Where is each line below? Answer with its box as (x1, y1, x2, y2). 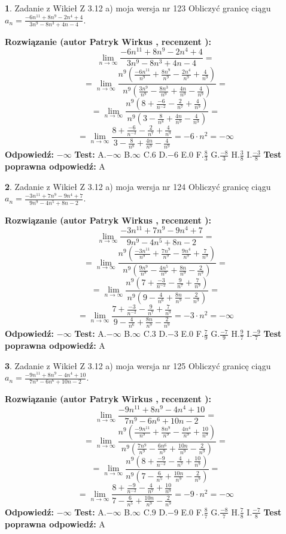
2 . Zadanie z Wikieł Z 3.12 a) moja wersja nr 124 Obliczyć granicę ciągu (5, 180, 271, 192)
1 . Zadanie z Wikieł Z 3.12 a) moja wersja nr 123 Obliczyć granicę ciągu (5, 2, 271, 14)
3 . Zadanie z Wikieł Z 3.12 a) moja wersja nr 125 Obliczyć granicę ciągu (5, 359, 271, 372)
